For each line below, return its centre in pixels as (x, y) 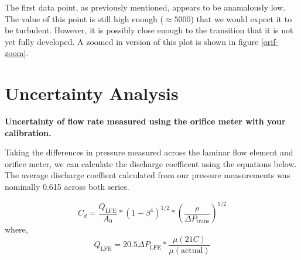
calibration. (28, 132)
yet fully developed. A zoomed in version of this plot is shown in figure (132, 41)
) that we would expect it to (241, 18)
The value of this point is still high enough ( (84, 18)
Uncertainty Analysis (92, 93)
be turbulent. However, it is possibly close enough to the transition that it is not (149, 30)
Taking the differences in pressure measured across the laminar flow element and (149, 152)
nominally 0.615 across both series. (67, 187)
